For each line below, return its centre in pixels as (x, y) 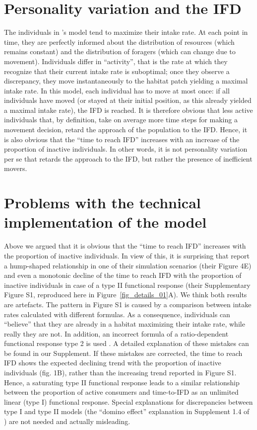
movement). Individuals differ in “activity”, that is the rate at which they (116, 61)
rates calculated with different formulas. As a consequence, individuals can (117, 314)
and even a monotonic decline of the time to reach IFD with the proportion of (123, 275)
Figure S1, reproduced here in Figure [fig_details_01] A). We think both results (126, 295)
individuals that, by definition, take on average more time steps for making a (121, 120)
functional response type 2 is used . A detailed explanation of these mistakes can (127, 343)
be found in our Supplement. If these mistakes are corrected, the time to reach (123, 353)
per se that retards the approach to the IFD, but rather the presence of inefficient (128, 158)
